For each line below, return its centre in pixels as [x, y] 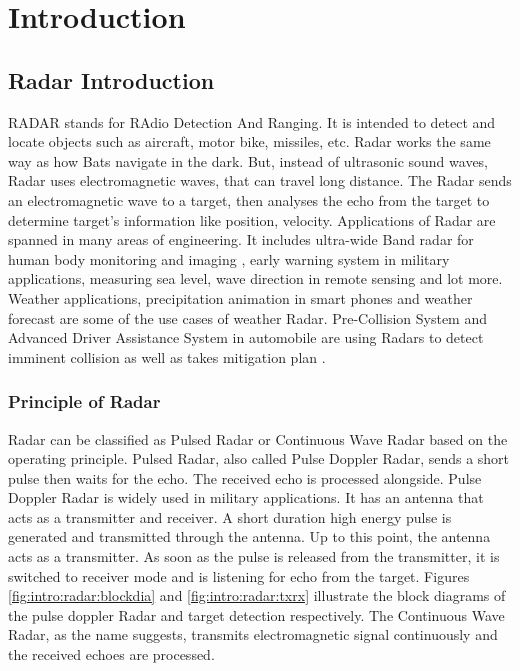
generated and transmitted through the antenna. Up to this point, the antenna [249, 536]
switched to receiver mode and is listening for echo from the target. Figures [239, 575]
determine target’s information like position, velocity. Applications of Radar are [252, 219]
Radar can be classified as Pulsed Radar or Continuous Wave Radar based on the [258, 438]
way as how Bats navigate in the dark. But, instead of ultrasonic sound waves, [248, 160]
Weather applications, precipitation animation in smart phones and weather [240, 297]
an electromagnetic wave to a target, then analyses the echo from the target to [249, 199]
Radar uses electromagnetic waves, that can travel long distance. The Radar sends [260, 180]
